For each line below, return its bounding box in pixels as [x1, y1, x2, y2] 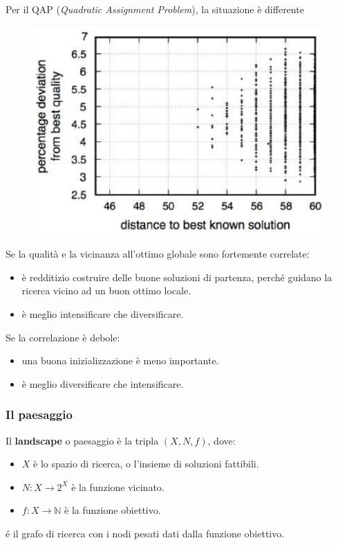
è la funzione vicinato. [71, 479, 165, 494]
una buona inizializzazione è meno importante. [21, 353, 219, 368]
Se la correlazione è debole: [6, 330, 120, 344]
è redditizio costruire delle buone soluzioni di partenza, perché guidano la [21, 269, 332, 284]
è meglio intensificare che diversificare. [21, 306, 184, 321]
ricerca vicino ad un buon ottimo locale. [21, 283, 191, 298]
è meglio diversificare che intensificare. [21, 376, 184, 391]
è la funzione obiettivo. [64, 503, 161, 517]
